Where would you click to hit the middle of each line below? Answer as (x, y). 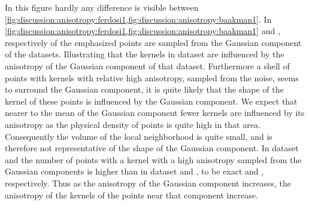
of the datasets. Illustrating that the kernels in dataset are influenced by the (145, 54)
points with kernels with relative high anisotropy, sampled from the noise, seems (152, 77)
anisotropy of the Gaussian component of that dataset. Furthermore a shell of (147, 65)
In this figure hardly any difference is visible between (102, 7)
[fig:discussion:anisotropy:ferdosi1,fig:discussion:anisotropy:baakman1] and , (143, 31)
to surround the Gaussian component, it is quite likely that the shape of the (144, 89)
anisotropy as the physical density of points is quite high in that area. (133, 124)
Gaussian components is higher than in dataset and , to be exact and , (134, 171)
